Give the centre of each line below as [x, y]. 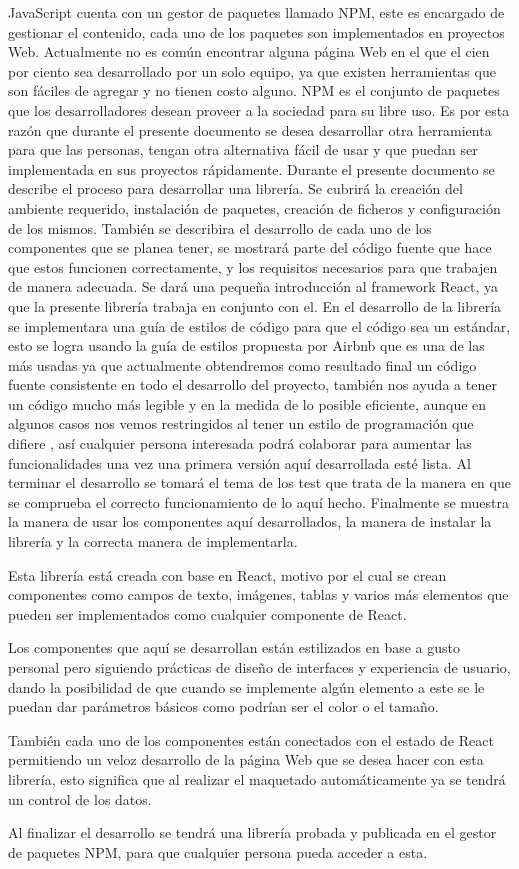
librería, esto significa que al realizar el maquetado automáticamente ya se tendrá [257, 778]
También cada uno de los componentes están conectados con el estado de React [251, 739]
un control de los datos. [80, 798]
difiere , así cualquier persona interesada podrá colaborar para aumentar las [240, 443]
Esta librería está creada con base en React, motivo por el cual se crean [227, 574]
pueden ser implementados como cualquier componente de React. [207, 613]
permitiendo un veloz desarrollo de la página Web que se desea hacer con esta [246, 759]
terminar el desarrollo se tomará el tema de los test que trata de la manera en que [259, 482]
